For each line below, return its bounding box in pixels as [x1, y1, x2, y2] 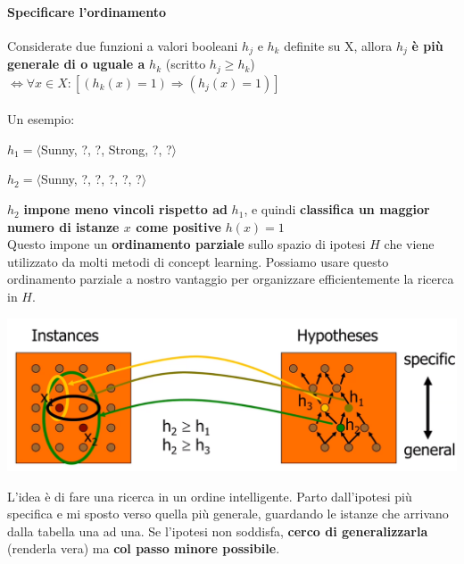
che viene [384, 235, 435, 253]
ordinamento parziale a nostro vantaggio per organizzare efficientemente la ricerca [7, 270, 454, 288]
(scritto [165, 54, 206, 73]
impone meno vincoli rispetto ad [23, 200, 228, 219]
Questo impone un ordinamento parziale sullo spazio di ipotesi [7, 235, 366, 253]
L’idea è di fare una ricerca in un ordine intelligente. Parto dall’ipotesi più [7, 486, 412, 505]
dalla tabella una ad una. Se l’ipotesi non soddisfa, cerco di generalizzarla [7, 521, 428, 540]
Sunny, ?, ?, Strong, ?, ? [40, 139, 172, 158]
